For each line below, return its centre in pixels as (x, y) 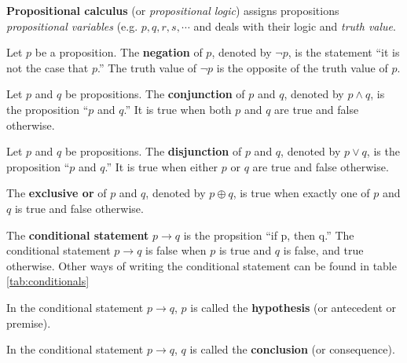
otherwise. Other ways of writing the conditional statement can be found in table (202, 265)
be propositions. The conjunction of (155, 94)
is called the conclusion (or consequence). (292, 349)
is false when (176, 250)
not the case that (48, 67)
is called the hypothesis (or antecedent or (293, 307)
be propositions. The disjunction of (153, 151)
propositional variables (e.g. (72, 26)
